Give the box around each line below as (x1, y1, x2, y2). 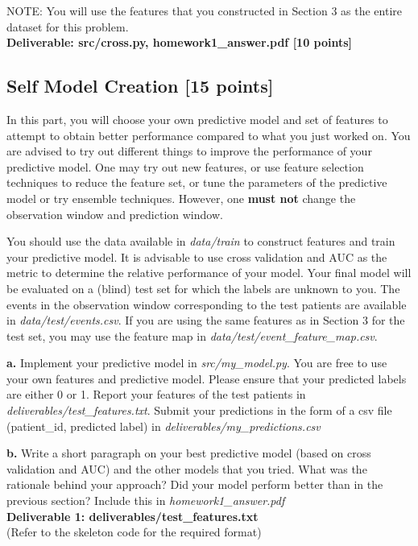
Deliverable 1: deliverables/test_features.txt (6, 507, 259, 524)
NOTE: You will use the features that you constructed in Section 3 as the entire (6, 2, 402, 19)
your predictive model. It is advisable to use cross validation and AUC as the (6, 248, 387, 265)
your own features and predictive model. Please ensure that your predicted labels (6, 370, 407, 387)
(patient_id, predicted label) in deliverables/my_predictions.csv (6, 417, 321, 434)
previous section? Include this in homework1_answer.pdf (6, 492, 285, 509)
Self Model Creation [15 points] (6, 73, 274, 98)
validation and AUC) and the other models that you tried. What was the (6, 460, 367, 477)
